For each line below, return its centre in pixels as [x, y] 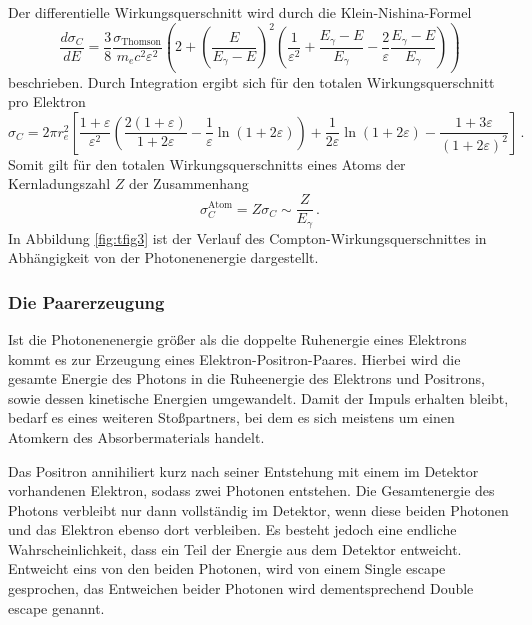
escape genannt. [56, 607]
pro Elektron [47, 101]
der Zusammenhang [188, 183]
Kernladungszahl [59, 183]
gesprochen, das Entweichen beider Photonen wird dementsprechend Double [241, 588]
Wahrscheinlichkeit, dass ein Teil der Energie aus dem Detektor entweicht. [235, 548]
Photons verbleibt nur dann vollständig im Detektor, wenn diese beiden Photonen [258, 509]
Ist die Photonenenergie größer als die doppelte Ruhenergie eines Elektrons [237, 338]
